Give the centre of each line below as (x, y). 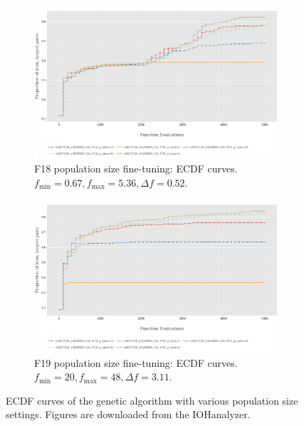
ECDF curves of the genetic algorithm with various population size (152, 400)
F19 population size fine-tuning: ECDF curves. (136, 362)
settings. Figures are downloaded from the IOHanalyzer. (128, 414)
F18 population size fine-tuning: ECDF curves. (136, 168)
